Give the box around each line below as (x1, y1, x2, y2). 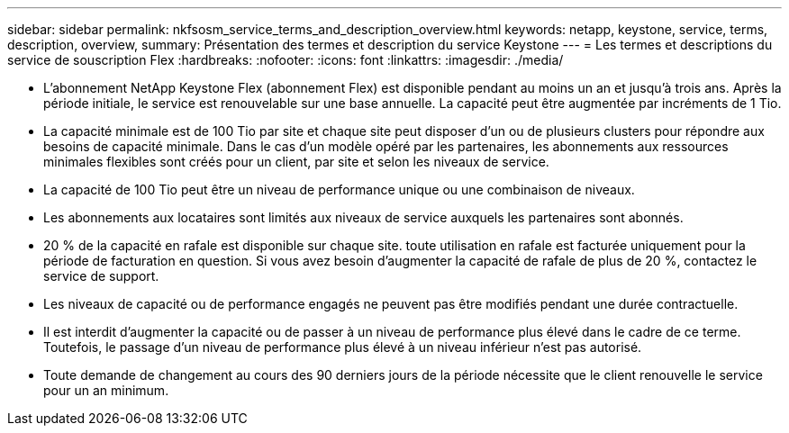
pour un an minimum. (43, 383, 169, 398)
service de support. (43, 268, 159, 284)
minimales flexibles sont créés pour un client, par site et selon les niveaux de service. (43, 154, 549, 169)
